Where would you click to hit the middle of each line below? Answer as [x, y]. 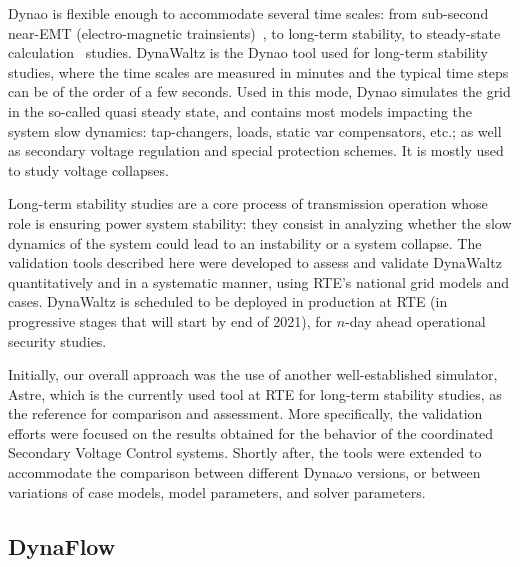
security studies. [57, 340]
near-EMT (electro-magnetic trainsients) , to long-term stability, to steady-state [254, 32]
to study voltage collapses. [88, 169]
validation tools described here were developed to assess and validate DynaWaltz [255, 262]
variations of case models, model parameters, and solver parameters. [217, 491]
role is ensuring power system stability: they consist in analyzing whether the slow [260, 222]
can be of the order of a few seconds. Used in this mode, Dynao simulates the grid [259, 91]
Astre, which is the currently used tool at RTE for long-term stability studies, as [255, 393]
